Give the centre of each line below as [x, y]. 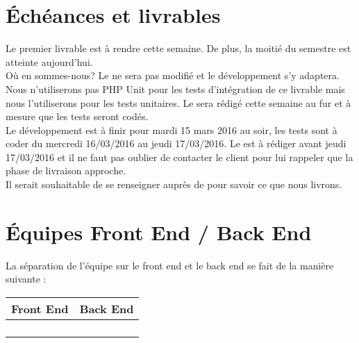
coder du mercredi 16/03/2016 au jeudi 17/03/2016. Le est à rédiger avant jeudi [176, 143]
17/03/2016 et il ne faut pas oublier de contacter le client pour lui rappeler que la [179, 157]
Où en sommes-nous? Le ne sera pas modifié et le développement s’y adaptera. [173, 75]
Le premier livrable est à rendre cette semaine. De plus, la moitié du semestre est [178, 48]
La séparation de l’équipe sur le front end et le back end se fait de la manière [170, 265]
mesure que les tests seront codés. [77, 116]
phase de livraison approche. [66, 170]
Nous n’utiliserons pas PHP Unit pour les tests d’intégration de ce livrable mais [175, 89]
